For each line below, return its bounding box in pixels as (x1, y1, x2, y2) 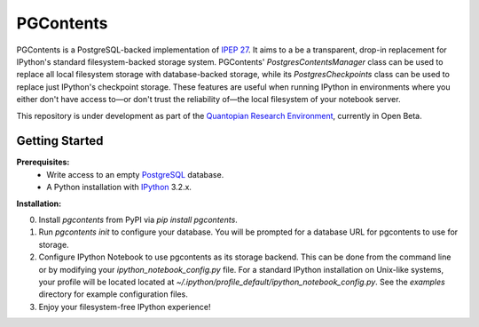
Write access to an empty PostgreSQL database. (46, 169, 224, 179)
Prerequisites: (16, 156, 70, 168)
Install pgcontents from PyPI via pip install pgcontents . (38, 214, 239, 225)
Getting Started (16, 133, 104, 148)
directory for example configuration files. (38, 289, 188, 299)
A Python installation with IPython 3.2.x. (46, 182, 192, 193)
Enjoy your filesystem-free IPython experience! (38, 301, 211, 312)
